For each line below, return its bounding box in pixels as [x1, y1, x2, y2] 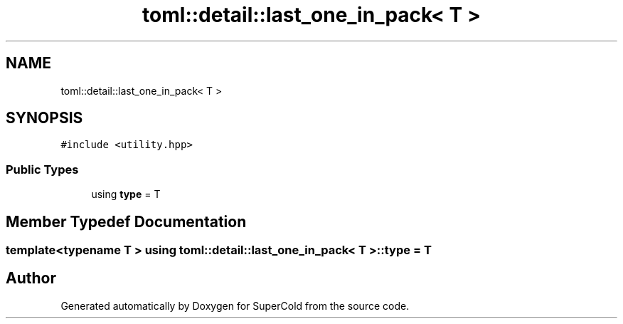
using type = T [91, 188, 161, 201]
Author [6, 269, 56, 288]
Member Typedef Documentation [6, 212, 247, 231]
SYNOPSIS [6, 109, 83, 127]
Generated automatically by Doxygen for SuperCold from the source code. [60, 299, 410, 312]
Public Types [6, 162, 79, 177]
